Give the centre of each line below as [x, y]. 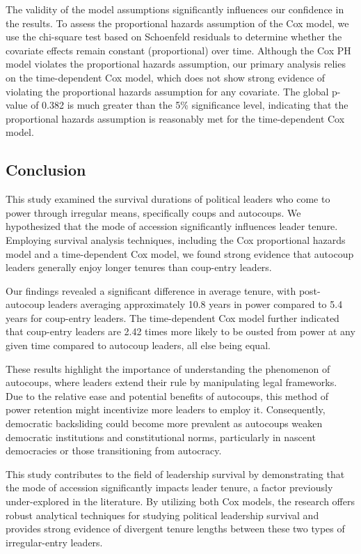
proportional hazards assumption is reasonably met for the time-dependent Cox [175, 118]
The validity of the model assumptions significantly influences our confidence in [175, 9]
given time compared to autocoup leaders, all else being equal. [138, 345]
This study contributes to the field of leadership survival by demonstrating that [175, 474]
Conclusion [46, 170]
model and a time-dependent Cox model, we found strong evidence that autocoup [180, 253]
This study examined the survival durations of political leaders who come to [168, 199]
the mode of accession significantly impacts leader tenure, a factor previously [169, 487]
